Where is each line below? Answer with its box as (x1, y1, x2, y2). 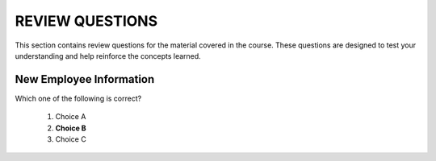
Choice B (55, 123, 86, 133)
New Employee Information (15, 72, 155, 86)
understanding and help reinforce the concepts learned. (15, 51, 201, 60)
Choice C (55, 134, 86, 144)
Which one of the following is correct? (15, 93, 142, 103)
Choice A (55, 112, 86, 122)
